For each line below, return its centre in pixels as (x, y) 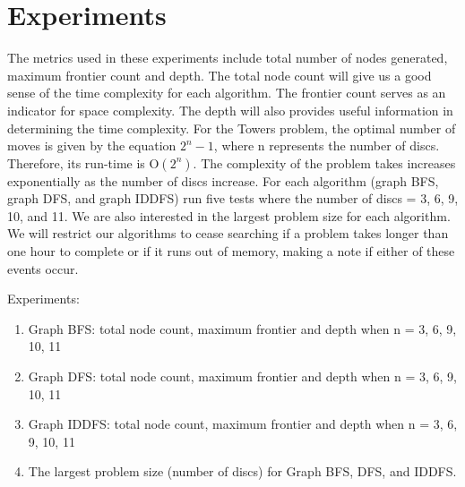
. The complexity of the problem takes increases (324, 162)
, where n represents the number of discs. (327, 145)
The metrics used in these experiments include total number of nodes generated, (228, 58)
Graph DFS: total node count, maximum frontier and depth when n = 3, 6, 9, (243, 376)
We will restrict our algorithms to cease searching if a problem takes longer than (228, 233)
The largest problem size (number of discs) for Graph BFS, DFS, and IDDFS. (242, 471)
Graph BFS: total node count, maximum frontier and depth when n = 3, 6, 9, (242, 328)
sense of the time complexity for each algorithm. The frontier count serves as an (227, 93)
